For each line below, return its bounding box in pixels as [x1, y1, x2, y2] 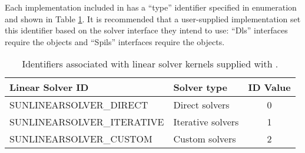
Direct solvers [173, 98, 230, 112]
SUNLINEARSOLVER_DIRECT [9, 98, 148, 112]
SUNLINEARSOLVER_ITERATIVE [9, 115, 164, 129]
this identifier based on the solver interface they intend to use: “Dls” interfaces [5, 24, 288, 36]
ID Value [248, 80, 291, 94]
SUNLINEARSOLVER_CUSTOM [9, 132, 152, 146]
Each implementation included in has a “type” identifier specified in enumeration [5, 1, 297, 13]
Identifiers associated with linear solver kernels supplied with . [22, 57, 279, 71]
